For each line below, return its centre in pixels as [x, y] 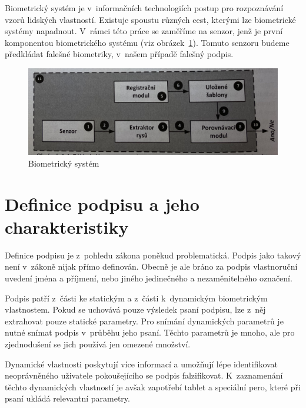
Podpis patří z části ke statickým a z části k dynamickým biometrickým [136, 298]
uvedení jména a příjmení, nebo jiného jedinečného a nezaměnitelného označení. [149, 278]
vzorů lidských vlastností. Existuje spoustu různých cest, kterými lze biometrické [150, 19]
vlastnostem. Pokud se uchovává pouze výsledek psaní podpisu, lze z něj [135, 309]
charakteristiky [67, 226]
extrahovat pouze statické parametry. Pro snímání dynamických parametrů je [144, 321]
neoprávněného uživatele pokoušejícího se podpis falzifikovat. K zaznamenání [144, 375]
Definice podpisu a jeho [102, 203]
